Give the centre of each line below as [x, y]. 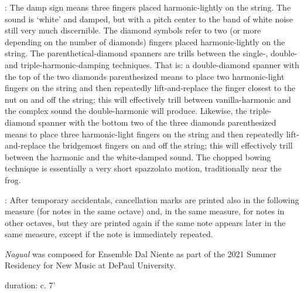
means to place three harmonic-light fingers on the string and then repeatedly [144, 134]
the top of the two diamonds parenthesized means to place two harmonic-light [145, 76]
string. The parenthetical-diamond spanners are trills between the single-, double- [151, 53]
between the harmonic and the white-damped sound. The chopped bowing [138, 156]
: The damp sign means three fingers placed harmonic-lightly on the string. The [148, 7]
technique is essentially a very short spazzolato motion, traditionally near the [143, 168]
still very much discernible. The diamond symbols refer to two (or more [133, 30]
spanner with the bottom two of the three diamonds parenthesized [157, 122]
